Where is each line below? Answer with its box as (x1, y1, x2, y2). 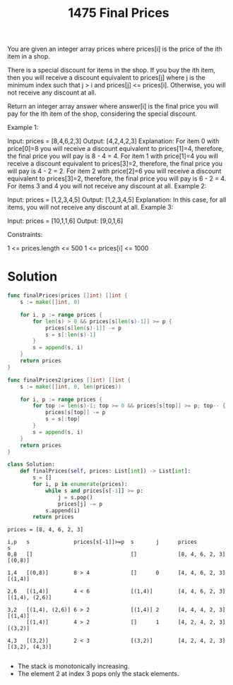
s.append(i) (44, 507, 80, 514)
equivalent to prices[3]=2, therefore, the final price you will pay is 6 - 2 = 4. (7, 174, 227, 183)
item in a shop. (7, 52, 51, 61)
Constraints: (7, 231, 43, 239)
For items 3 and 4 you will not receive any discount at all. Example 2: (7, 182, 207, 190)
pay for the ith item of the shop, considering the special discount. (7, 109, 198, 118)
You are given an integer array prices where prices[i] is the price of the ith (7, 44, 222, 54)
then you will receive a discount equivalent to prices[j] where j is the (7, 73, 206, 82)
